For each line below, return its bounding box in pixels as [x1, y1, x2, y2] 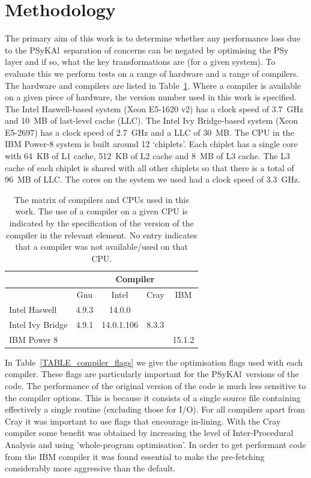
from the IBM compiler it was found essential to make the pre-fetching [5, 450, 265, 462]
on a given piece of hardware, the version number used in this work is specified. [5, 91, 297, 103]
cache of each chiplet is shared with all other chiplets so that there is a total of [5, 161, 294, 174]
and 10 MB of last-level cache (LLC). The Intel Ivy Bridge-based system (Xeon [5, 114, 298, 127]
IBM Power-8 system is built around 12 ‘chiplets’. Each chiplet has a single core [5, 138, 298, 150]
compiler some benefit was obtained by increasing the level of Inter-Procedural [5, 426, 294, 439]
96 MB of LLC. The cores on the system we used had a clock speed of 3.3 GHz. [5, 173, 301, 186]
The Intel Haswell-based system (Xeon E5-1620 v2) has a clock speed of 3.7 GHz [5, 102, 304, 115]
